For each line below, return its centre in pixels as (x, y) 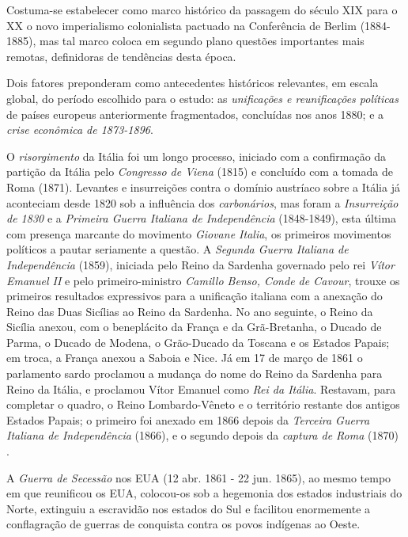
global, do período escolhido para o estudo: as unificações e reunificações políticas (202, 98)
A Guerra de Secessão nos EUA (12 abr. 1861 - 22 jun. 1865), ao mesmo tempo (199, 477)
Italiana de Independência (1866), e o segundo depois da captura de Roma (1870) (202, 435)
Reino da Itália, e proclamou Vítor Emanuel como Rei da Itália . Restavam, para (201, 388)
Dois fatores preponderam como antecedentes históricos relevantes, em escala (193, 83)
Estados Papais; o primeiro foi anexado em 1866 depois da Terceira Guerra (188, 419)
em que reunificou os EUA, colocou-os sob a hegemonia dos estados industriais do (204, 493)
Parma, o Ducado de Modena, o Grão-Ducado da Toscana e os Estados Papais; (198, 342)
